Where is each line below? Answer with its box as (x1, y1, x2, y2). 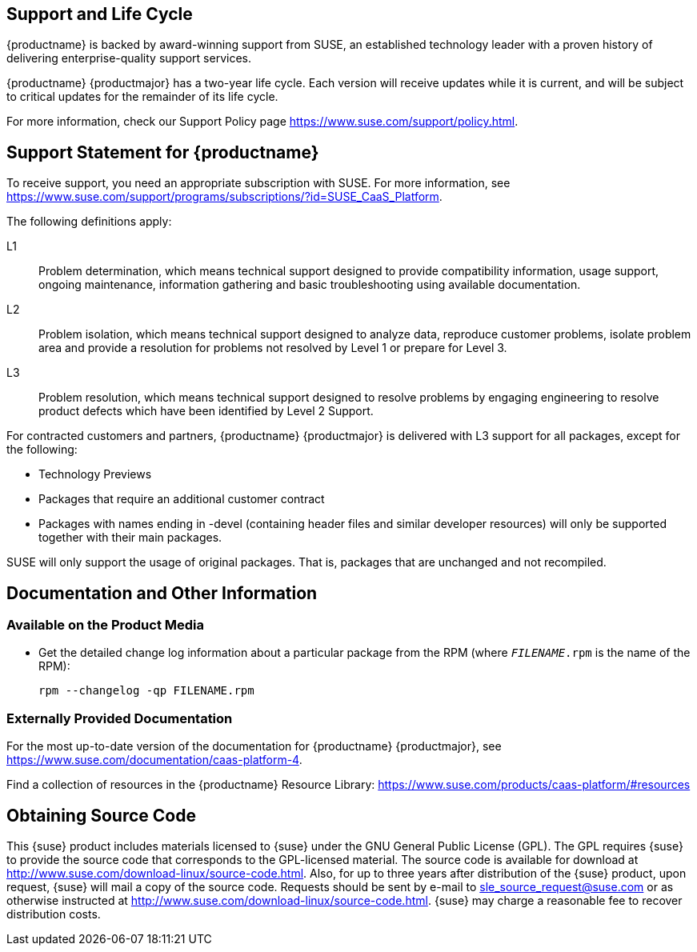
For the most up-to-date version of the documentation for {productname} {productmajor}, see (6, 739, 502, 754)
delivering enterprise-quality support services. (6, 51, 252, 66)
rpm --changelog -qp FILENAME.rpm (38, 684, 254, 698)
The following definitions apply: (6, 214, 172, 229)
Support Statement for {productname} (6, 142, 319, 162)
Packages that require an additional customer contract (38, 492, 325, 506)
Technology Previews (38, 467, 152, 482)
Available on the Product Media (6, 617, 205, 634)
